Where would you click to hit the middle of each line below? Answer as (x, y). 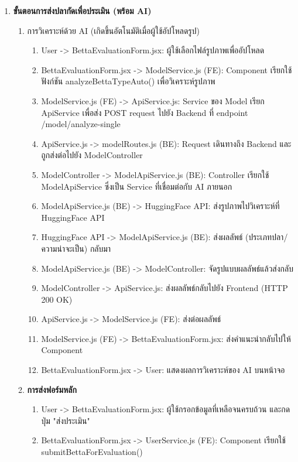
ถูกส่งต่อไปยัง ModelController (92, 155)
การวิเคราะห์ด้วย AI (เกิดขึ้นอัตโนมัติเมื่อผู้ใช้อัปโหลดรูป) (113, 30)
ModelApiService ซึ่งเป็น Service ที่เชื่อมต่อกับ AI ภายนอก (137, 186)
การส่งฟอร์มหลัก (52, 389)
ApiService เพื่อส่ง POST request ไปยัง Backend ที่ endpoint (145, 112)
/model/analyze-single (81, 124)
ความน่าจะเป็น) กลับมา (76, 248)
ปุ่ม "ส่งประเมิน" (66, 420)
